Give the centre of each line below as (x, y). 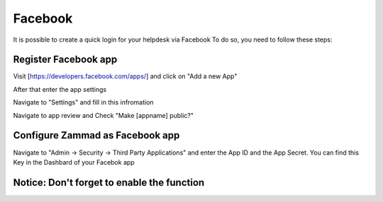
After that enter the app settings (60, 89)
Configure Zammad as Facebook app (96, 135)
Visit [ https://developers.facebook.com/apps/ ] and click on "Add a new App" (125, 76)
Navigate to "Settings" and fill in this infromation (83, 102)
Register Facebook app (65, 60)
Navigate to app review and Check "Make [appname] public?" (104, 115)
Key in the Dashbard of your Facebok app (74, 162)
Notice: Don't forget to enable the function (109, 183)
